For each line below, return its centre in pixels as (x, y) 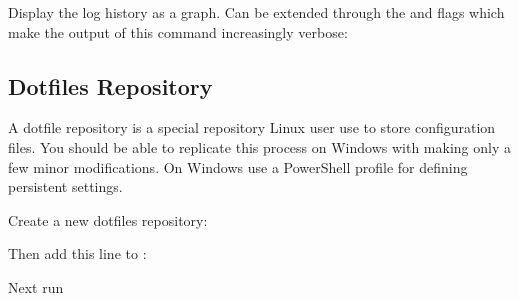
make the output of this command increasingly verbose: (178, 31)
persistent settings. (65, 186)
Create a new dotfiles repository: (108, 219)
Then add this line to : (77, 253)
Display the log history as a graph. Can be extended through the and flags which (256, 12)
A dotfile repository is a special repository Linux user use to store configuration (252, 127)
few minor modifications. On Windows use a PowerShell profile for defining (238, 166)
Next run (36, 286)
